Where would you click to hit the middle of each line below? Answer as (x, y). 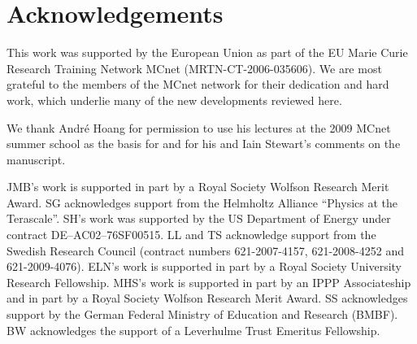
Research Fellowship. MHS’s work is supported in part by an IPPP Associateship (209, 282)
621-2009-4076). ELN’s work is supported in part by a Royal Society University (204, 266)
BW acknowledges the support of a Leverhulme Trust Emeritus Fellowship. (193, 330)
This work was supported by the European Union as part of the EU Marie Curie (207, 52)
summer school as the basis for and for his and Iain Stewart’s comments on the (204, 144)
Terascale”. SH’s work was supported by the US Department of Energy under (199, 218)
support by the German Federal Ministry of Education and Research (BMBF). (202, 314)
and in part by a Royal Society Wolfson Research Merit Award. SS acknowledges (207, 298)
